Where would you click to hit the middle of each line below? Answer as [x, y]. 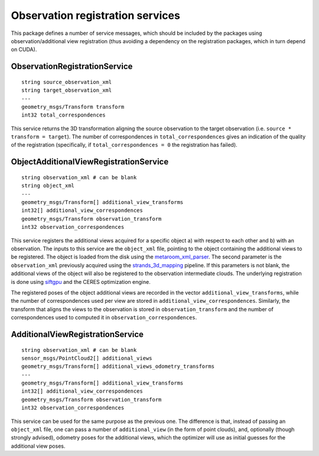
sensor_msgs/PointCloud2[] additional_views [87, 358]
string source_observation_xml [67, 82]
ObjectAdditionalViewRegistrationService [90, 162]
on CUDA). [24, 50]
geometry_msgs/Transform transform [73, 107]
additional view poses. [38, 446]
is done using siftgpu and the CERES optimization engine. [81, 282]
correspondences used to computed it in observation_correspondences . [104, 318]
